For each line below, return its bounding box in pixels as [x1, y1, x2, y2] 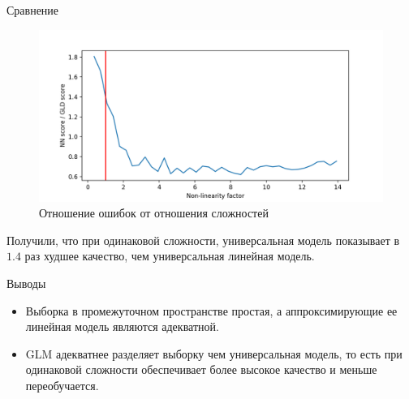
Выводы [6, 274, 46, 291]
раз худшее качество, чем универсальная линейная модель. [24, 247, 315, 264]
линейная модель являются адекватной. [25, 318, 219, 335]
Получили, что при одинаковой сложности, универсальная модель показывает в [6, 231, 400, 248]
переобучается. [25, 376, 99, 393]
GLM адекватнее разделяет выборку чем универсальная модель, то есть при [25, 345, 403, 362]
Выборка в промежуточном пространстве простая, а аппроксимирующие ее [25, 302, 398, 319]
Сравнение [6, 2, 59, 18]
